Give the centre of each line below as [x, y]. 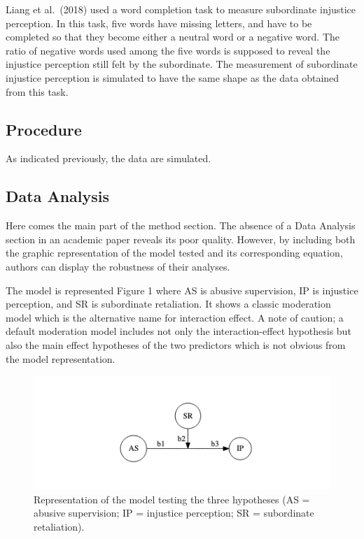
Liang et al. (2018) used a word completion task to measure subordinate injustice [181, 9]
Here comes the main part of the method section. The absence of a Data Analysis [181, 225]
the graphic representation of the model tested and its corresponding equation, [174, 253]
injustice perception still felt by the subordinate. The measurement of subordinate [182, 64]
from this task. [37, 91]
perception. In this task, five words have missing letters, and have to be [159, 23]
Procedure [44, 129]
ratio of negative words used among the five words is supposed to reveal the [168, 50]
